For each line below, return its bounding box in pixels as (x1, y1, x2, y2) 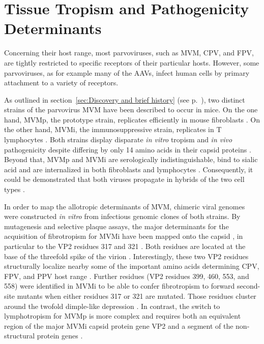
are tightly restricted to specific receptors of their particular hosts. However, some (4, 57, 259, 68)
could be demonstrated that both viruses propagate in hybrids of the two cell (4, 174, 245, 184)
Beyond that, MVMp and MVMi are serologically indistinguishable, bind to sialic (4, 154, 258, 165)
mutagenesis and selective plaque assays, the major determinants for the (4, 221, 229, 231)
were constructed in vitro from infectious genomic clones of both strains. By (4, 211, 241, 222)
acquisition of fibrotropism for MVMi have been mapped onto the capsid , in (4, 231, 243, 241)
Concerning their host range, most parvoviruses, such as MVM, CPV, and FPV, (4, 47, 254, 58)
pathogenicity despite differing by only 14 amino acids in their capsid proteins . (4, 144, 251, 154)
